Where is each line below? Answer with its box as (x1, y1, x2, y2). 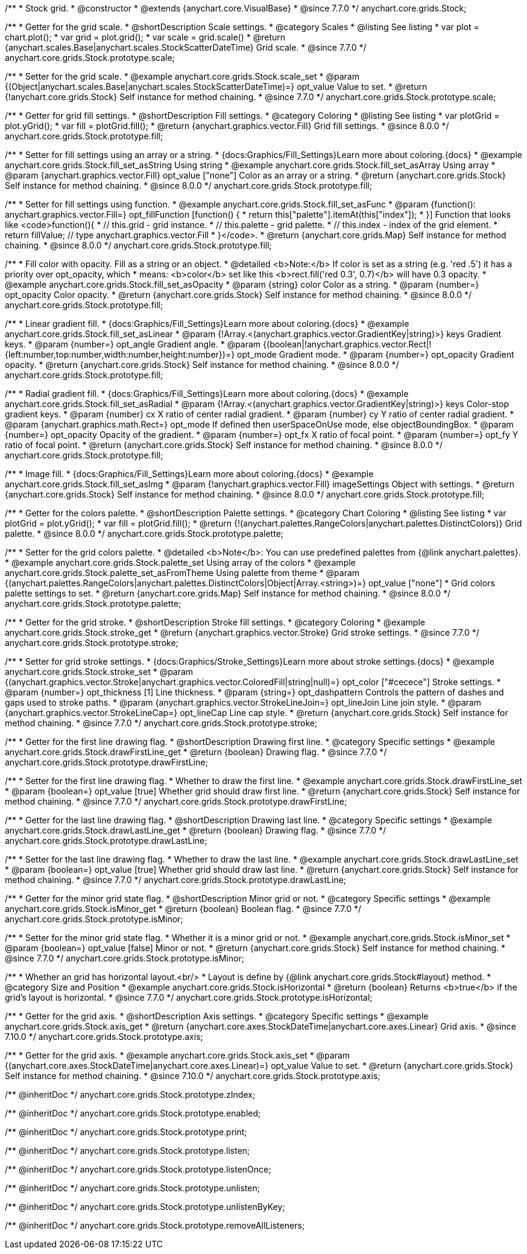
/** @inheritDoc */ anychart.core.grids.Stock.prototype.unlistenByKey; (5, 1202, 285, 1212)
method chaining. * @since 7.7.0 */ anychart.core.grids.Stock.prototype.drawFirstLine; (5, 796, 347, 806)
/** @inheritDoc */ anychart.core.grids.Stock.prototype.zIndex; (5, 1089, 256, 1100)
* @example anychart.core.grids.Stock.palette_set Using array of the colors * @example (5, 557, 356, 568)
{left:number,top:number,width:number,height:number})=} (5, 349, 235, 359)
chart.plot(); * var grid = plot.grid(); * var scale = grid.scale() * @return (5, 32, 286, 42)
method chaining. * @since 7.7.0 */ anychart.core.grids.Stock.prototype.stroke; (5, 718, 318, 728)
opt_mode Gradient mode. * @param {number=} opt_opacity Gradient (237, 349, 514, 359)
